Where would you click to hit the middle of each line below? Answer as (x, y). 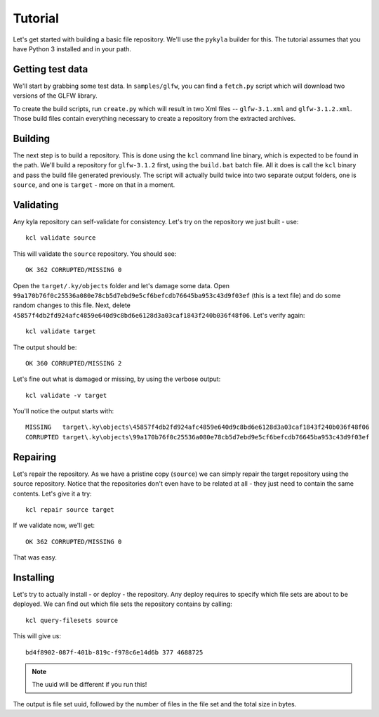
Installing (34, 577)
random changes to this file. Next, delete (72, 305)
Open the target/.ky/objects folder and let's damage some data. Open (121, 285)
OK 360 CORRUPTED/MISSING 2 (74, 363)
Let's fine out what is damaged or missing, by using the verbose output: (117, 379)
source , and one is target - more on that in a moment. (94, 185)
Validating (36, 205)
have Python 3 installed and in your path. (72, 49)
